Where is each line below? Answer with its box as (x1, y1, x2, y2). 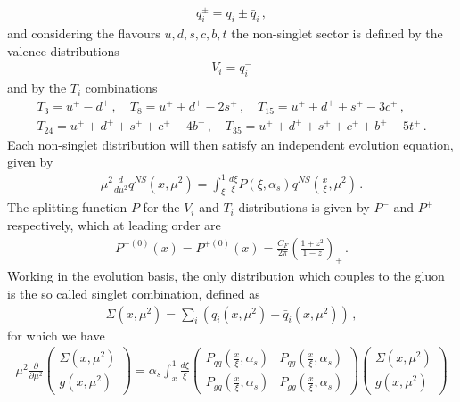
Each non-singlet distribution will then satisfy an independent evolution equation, (7, 135, 454, 153)
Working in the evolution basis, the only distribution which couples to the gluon (7, 267, 445, 285)
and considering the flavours (7, 24, 160, 43)
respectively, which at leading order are (7, 215, 221, 234)
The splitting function (7, 198, 127, 217)
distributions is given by (238, 198, 370, 217)
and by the (7, 78, 67, 97)
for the (143, 198, 180, 217)
